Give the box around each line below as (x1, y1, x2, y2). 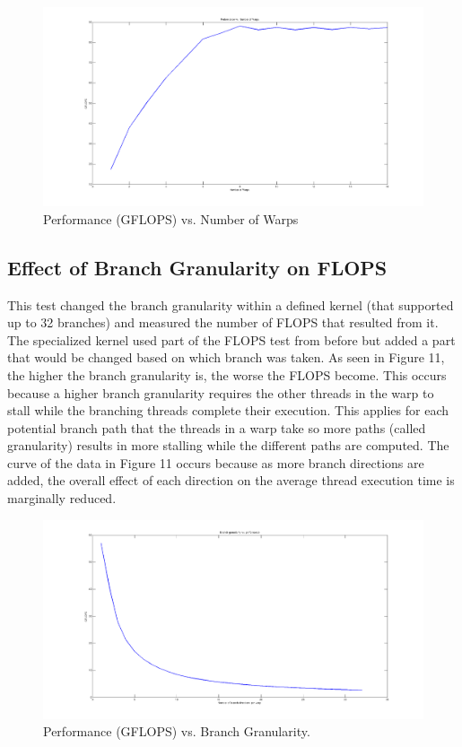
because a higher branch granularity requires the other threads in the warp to (7, 383, 434, 402)
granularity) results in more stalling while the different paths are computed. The (7, 436, 449, 455)
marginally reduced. (7, 489, 117, 508)
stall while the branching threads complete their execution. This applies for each (7, 401, 449, 420)
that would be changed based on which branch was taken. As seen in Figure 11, (7, 348, 445, 367)
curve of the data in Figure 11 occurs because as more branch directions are (7, 453, 424, 472)
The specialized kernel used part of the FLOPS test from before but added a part (7, 330, 456, 349)
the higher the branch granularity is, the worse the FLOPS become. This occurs (7, 365, 447, 384)
